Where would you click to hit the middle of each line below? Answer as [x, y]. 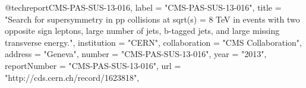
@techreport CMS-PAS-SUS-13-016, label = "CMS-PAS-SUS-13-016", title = [143, 7]
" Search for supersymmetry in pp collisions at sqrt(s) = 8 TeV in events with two [152, 19]
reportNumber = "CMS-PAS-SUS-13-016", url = [93, 65]
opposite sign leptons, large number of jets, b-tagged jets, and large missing [142, 31]
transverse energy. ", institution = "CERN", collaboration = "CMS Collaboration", [153, 42]
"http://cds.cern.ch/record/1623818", [72, 77]
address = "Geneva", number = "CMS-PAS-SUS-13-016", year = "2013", [136, 54]
